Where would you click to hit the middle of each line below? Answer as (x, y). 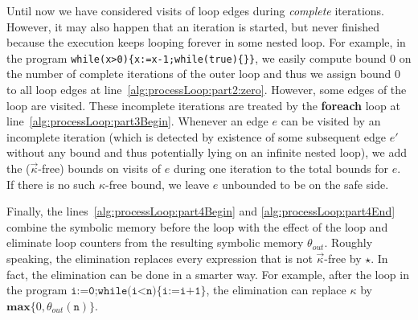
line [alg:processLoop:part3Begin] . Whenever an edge (137, 121)
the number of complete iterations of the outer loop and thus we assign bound (199, 74)
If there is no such (51, 184)
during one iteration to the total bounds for (281, 168)
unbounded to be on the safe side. (305, 184)
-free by (343, 258)
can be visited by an (331, 121)
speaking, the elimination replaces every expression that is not (160, 258)
